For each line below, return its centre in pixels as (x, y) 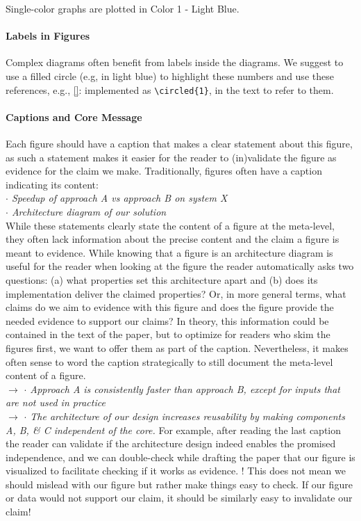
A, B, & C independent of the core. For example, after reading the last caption (174, 430)
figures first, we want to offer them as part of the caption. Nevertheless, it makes (177, 347)
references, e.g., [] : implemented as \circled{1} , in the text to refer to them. (170, 89)
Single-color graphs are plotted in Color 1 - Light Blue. (123, 8)
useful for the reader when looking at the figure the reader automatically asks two (180, 266)
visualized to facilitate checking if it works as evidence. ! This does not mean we (176, 471)
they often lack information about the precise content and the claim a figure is (173, 239)
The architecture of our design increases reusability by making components (187, 416)
